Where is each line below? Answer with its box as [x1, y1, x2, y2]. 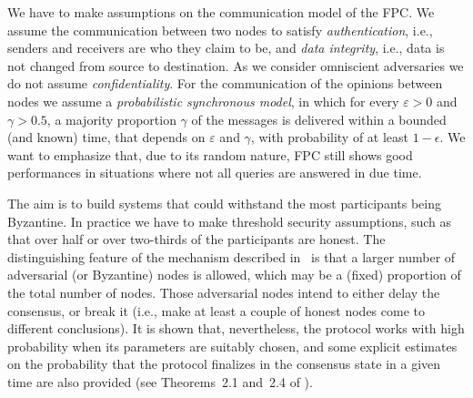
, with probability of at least [250, 128, 409, 147]
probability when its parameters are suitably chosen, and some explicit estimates [7, 336, 458, 355]
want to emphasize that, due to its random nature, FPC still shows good [7, 145, 413, 164]
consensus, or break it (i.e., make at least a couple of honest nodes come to [7, 301, 425, 320]
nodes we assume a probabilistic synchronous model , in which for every [7, 91, 399, 110]
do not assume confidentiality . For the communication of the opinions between [7, 74, 443, 93]
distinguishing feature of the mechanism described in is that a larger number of [7, 247, 456, 266]
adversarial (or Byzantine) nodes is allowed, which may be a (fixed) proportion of [7, 265, 461, 284]
